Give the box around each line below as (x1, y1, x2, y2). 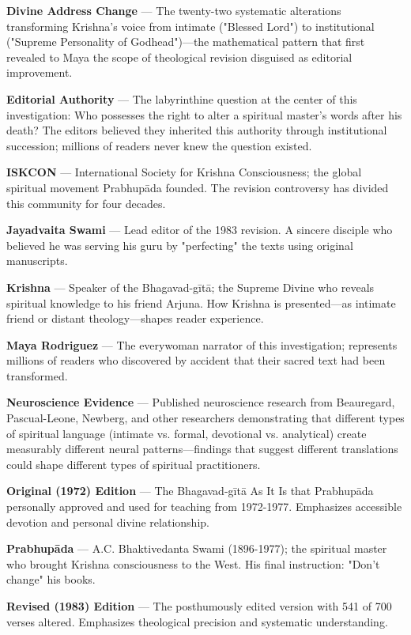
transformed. (6, 367, 68, 384)
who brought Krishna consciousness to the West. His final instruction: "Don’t (6, 555, 380, 572)
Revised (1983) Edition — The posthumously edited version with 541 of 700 (6, 598, 392, 614)
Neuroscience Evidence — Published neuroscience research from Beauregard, (6, 394, 395, 410)
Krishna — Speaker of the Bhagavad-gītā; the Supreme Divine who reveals (6, 278, 375, 295)
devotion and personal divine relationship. (6, 513, 209, 530)
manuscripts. (6, 252, 68, 269)
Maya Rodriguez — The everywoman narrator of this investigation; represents (6, 336, 398, 353)
